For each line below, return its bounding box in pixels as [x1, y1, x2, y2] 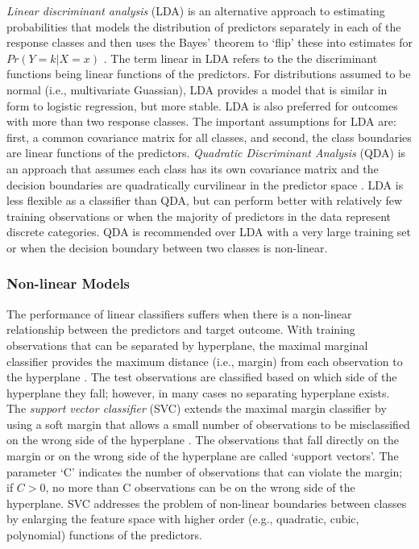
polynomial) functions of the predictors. [6, 526, 202, 543]
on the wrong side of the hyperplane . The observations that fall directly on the [6, 431, 399, 448]
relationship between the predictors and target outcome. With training [6, 321, 355, 338]
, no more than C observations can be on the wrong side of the [45, 479, 355, 496]
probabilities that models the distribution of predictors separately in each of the [6, 18, 401, 35]
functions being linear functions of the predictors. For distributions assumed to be [6, 65, 411, 82]
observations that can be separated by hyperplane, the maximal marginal [6, 336, 368, 353]
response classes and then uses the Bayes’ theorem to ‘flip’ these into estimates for [6, 34, 413, 51]
